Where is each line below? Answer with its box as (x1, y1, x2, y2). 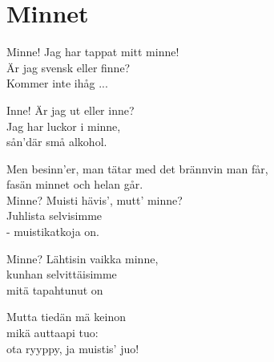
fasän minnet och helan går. (6, 176, 143, 193)
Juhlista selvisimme (6, 207, 103, 224)
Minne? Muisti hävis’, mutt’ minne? (6, 191, 183, 208)
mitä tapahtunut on (6, 281, 103, 298)
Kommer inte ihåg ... (6, 75, 108, 92)
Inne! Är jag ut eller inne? (6, 101, 135, 118)
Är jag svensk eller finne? (6, 59, 131, 75)
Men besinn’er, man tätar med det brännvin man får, (6, 160, 268, 177)
